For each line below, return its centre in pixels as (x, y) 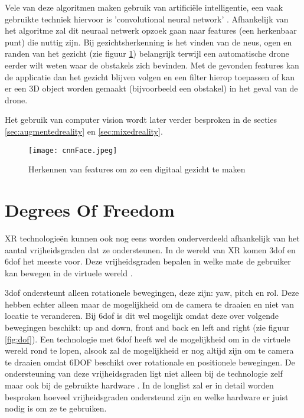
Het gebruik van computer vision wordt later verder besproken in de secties (141, 120)
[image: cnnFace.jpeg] (73, 150)
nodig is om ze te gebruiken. (56, 408)
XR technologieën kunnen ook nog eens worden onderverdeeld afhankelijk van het (152, 238)
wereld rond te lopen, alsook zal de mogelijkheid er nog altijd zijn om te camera (149, 350)
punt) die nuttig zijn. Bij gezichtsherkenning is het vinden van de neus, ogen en (148, 42)
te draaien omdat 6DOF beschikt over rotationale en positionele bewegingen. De (150, 362)
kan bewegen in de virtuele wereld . (69, 272)
